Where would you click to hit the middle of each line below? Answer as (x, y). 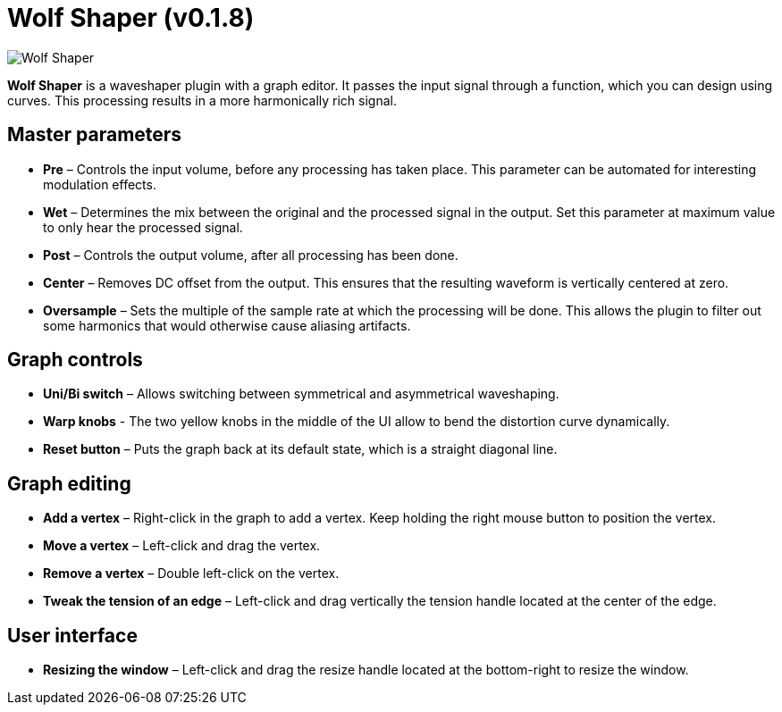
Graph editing (69, 483)
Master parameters (95, 135)
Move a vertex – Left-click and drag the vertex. (182, 546)
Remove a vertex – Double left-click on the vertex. (191, 574)
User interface (72, 635)
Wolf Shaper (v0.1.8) (131, 18)
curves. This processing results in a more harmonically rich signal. (202, 100)
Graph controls (75, 360)
